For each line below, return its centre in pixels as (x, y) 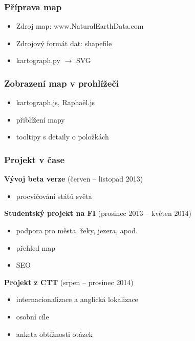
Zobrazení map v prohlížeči (61, 83)
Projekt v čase (35, 159)
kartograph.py (38, 60)
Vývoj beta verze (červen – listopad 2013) (74, 179)
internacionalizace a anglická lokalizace (77, 299)
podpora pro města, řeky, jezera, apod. (77, 230)
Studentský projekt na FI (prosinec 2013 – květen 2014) (98, 213)
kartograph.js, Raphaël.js (56, 102)
